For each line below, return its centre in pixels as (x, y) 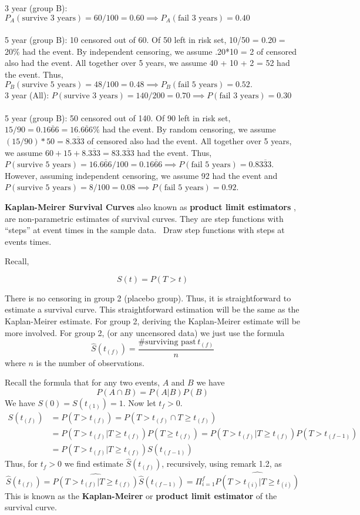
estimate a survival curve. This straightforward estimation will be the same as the (152, 309)
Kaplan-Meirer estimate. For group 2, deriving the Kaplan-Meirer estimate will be (153, 321)
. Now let (139, 402)
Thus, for (21, 463)
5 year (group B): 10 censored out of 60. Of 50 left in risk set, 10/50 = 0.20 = (145, 40)
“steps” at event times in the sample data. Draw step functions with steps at (145, 230)
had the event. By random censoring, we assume (189, 129)
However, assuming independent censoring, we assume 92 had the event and (141, 175)
